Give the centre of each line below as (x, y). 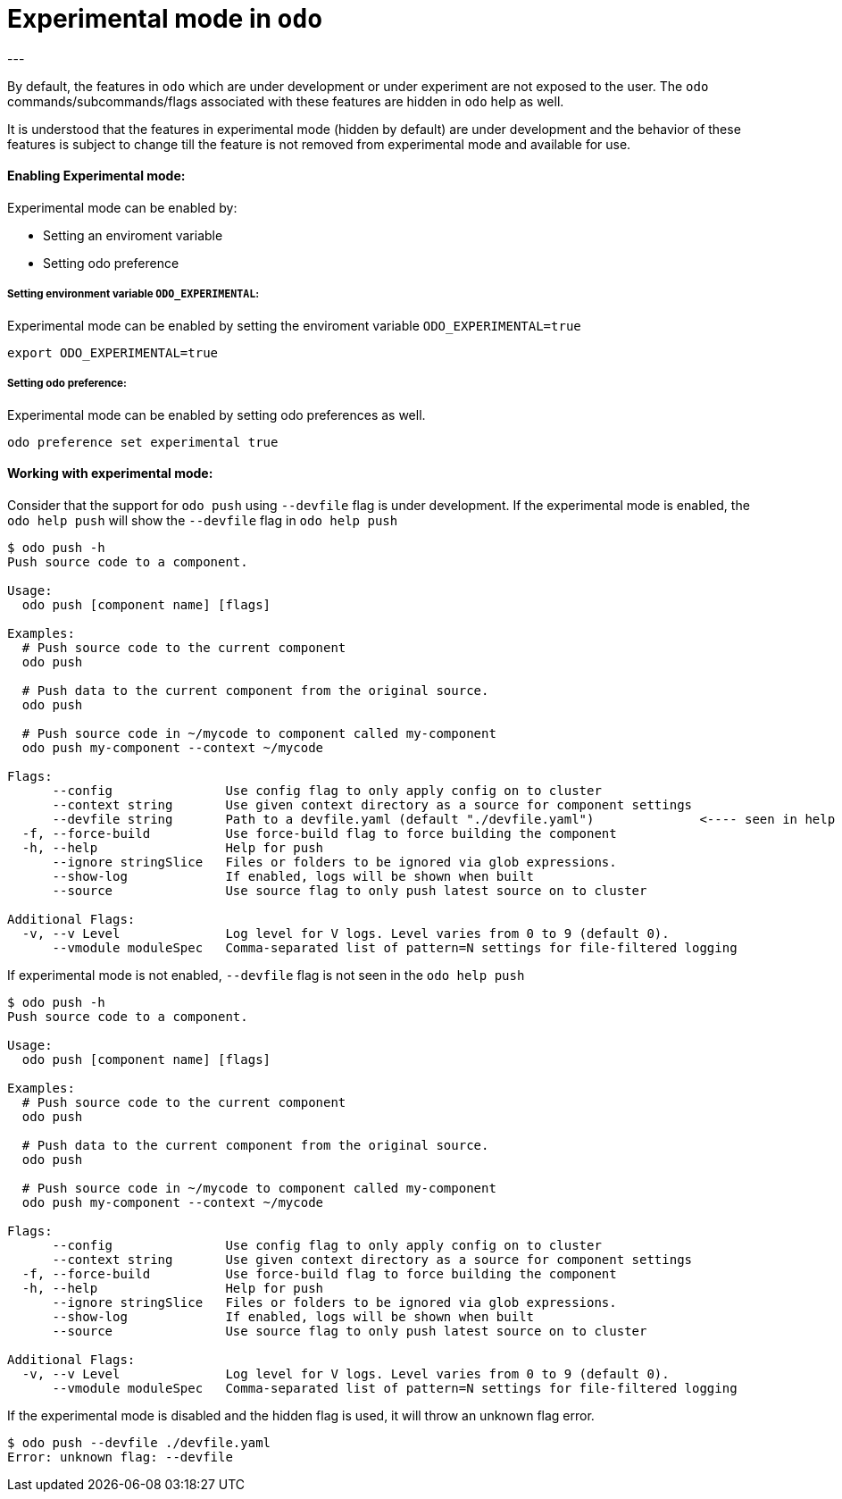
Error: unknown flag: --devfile (120, 1457)
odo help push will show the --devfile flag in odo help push (203, 520)
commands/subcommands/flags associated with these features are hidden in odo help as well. (286, 101)
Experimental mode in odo (165, 19)
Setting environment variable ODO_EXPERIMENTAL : (133, 294)
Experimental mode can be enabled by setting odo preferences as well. (217, 415)
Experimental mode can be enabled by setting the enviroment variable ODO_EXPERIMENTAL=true (294, 325)
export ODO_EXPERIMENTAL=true (113, 352)
